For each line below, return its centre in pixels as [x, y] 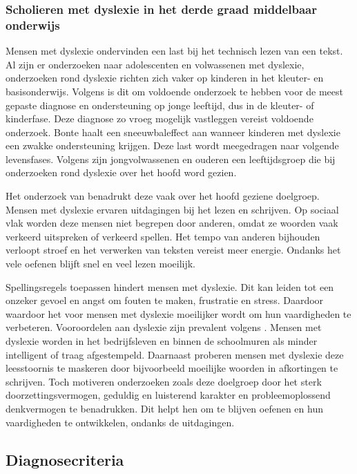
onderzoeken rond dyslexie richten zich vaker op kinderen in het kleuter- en [165, 78]
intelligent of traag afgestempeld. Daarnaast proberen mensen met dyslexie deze [175, 354]
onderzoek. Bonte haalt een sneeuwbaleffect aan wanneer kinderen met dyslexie [173, 132]
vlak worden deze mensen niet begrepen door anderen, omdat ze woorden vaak [172, 223]
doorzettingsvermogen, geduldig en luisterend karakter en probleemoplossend [168, 395]
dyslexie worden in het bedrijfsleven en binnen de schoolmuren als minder [162, 341]
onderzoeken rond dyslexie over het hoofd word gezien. [121, 172]
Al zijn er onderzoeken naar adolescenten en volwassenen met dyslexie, [155, 64]
